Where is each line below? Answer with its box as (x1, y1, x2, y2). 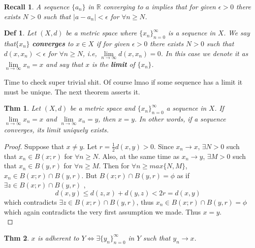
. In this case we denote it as (160, 48, 248, 58)
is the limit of (92, 59, 135, 69)
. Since (154, 141, 174, 151)
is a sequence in (168, 28, 216, 38)
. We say (223, 28, 250, 38)
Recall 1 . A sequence (4, 1, 69, 11)
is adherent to (37, 232, 79, 243)
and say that (46, 59, 83, 69)
